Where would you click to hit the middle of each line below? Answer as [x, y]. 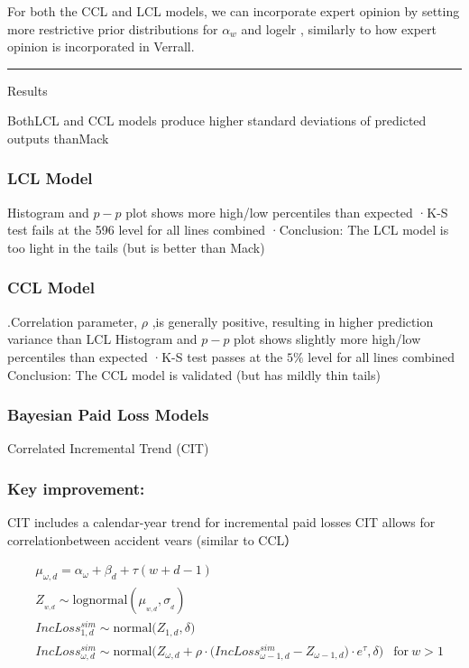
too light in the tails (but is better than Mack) [136, 247]
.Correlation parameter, [73, 321]
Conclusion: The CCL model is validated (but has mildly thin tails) [194, 374]
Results [28, 90]
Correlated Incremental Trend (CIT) [108, 448]
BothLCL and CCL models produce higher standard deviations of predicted [217, 121]
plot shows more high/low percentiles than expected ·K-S [287, 212]
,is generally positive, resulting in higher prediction [293, 321]
